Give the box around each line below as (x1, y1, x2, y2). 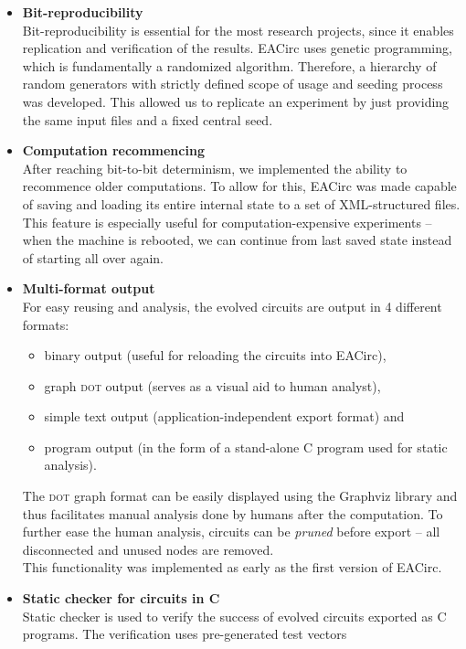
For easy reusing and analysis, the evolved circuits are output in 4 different (22, 296, 442, 315)
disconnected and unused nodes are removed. (22, 539, 274, 559)
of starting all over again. (22, 248, 164, 267)
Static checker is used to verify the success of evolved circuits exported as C (22, 606, 447, 625)
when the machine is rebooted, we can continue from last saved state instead (22, 230, 452, 250)
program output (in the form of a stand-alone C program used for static (44, 437, 448, 456)
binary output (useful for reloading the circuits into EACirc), (44, 346, 387, 365)
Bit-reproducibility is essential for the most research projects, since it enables (22, 20, 454, 39)
